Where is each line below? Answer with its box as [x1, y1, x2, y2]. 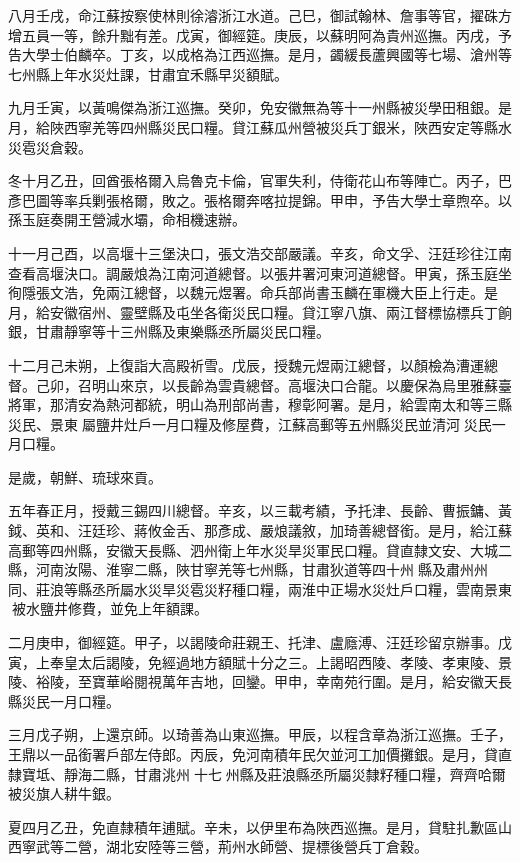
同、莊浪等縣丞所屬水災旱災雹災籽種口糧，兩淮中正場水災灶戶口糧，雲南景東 [8, 578, 512, 599]
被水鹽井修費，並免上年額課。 [11, 598, 208, 619]
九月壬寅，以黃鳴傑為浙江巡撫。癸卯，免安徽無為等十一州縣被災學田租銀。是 [8, 97, 512, 118]
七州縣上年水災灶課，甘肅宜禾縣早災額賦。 [8, 63, 288, 84]
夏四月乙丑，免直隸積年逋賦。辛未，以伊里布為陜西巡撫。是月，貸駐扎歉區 [8, 816, 498, 837]
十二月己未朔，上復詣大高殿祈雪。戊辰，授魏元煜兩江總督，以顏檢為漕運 [8, 354, 484, 375]
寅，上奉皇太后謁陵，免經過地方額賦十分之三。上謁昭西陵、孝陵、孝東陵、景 [8, 651, 512, 672]
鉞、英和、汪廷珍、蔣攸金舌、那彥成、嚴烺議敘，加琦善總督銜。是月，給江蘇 [8, 520, 512, 541]
